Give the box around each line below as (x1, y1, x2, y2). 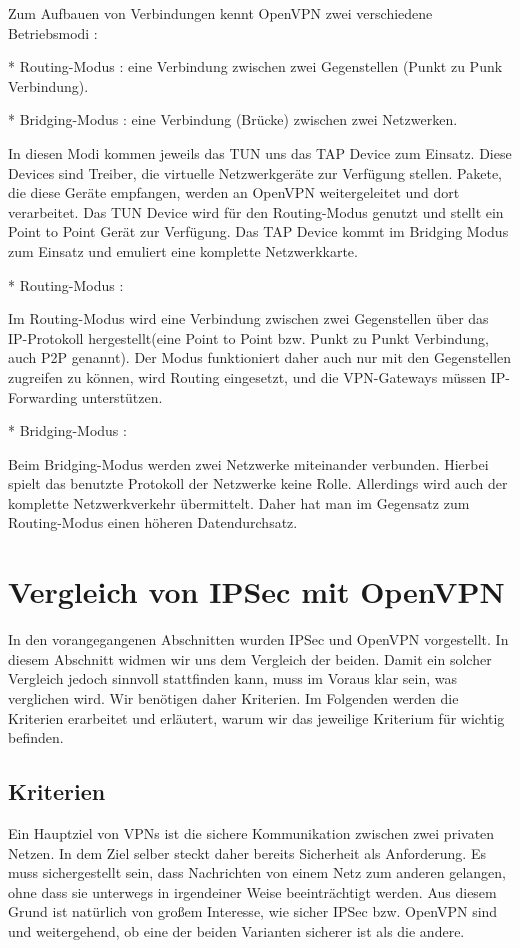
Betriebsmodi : (8, 22, 98, 43)
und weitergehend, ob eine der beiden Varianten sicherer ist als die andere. (8, 920, 465, 941)
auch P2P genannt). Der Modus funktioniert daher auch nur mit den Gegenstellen (8, 347, 512, 368)
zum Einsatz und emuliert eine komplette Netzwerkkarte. (8, 240, 358, 261)
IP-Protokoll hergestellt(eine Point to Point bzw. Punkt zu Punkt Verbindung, (8, 327, 489, 348)
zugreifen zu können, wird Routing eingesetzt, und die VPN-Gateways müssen (8, 366, 487, 387)
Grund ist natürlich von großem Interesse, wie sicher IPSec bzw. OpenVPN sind (8, 901, 498, 922)
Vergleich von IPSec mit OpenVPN (8, 571, 505, 612)
